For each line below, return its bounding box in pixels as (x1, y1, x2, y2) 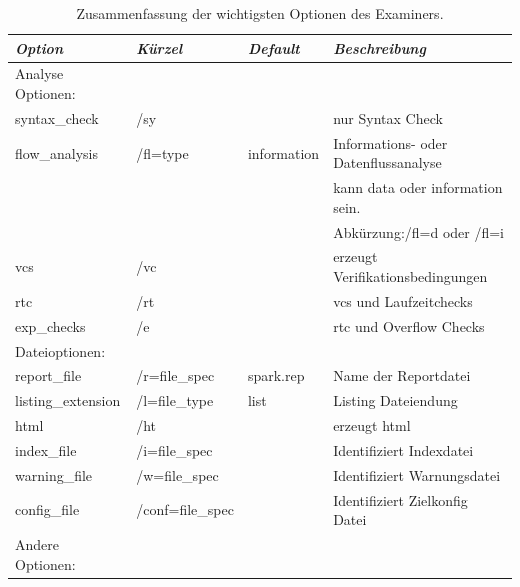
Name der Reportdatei (333, 365, 471, 386)
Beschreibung (333, 37, 426, 58)
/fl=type (136, 142, 189, 163)
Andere (15, 534, 59, 555)
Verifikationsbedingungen (333, 266, 488, 287)
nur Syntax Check (333, 107, 443, 128)
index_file (15, 439, 77, 460)
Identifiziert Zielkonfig (333, 489, 468, 510)
